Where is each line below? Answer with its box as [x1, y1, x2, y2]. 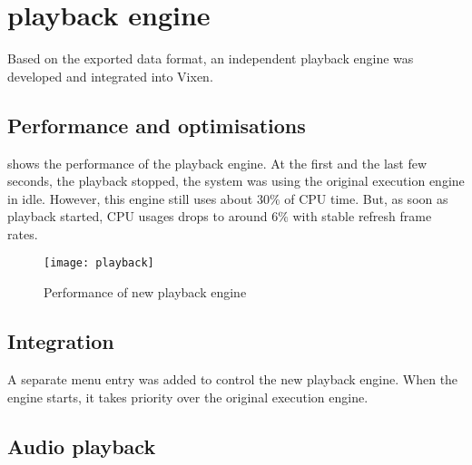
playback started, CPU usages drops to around [7, 207, 268, 226]
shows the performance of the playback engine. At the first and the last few [7, 153, 428, 172]
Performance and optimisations [7, 111, 306, 139]
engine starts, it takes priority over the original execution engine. [7, 387, 369, 406]
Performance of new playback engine [44, 283, 247, 302]
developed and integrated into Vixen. [7, 66, 213, 85]
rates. [7, 224, 38, 243]
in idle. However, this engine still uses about [7, 189, 253, 208]
